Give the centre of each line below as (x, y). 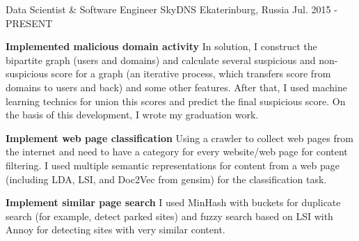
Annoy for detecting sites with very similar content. (115, 230)
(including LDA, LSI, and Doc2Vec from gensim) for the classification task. (166, 179)
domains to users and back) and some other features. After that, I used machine (176, 87)
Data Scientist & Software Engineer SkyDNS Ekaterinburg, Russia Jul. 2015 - (171, 9)
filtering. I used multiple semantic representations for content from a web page (173, 165)
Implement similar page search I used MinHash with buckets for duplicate (173, 202)
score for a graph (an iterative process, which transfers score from (191, 73)
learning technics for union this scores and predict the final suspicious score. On (176, 101)
